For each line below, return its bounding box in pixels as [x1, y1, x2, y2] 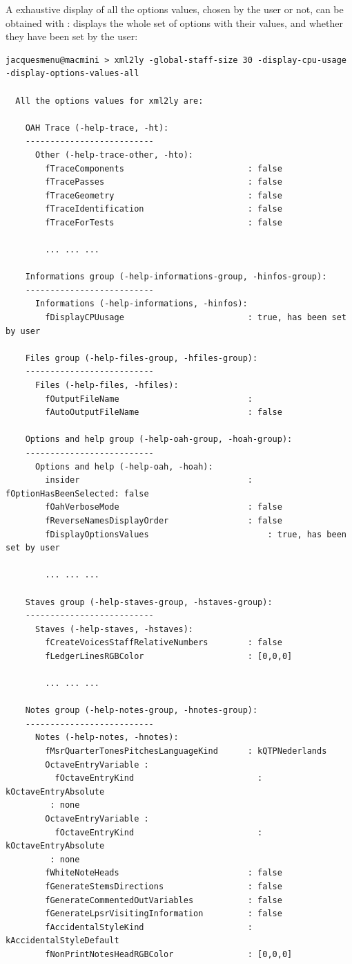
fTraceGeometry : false [45, 190, 282, 201]
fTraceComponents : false [45, 163, 282, 174]
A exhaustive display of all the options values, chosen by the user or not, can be [6, 2, 344, 16]
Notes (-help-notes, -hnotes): [35, 732, 179, 743]
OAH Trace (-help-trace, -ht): [25, 122, 169, 133]
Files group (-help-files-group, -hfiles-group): [25, 353, 258, 363]
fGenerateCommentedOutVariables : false [45, 895, 282, 905]
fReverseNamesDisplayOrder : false [45, 515, 282, 526]
